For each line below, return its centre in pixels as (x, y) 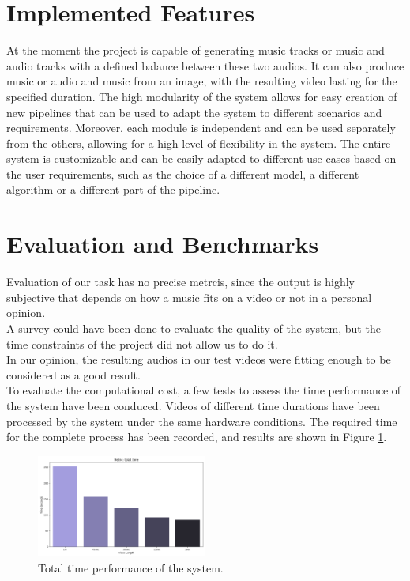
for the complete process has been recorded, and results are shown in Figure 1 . (197, 437)
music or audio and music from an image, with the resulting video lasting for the (202, 81)
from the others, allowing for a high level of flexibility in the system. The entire (199, 143)
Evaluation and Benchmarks (163, 244)
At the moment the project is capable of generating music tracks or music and (196, 50)
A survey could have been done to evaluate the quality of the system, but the (194, 328)
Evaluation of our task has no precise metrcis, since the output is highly (181, 282)
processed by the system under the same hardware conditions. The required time (202, 421)
